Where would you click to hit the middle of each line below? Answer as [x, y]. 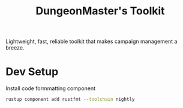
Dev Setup [32, 72]
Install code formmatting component [51, 88]
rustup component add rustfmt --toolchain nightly [70, 100]
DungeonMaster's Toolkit [100, 11]
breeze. [15, 48]
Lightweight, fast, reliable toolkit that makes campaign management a [91, 41]
